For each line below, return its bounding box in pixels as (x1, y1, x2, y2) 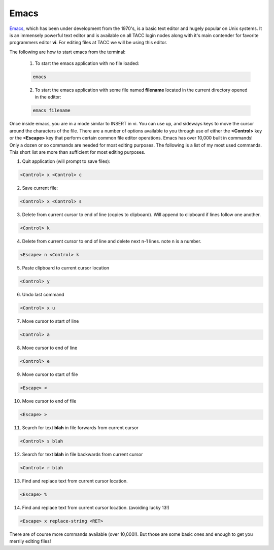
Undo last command (22, 292, 64, 298)
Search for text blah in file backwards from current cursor (22, 452, 143, 458)
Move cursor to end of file (22, 398, 77, 404)
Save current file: (22, 185, 58, 191)
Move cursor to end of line (22, 345, 78, 351)
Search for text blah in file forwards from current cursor (22, 425, 139, 431)
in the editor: (35, 94, 61, 100)
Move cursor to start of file (22, 371, 78, 377)
